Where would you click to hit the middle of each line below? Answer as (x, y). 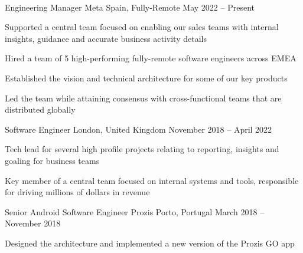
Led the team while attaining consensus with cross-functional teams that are (143, 98)
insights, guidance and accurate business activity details (106, 38)
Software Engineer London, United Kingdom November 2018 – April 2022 (139, 129)
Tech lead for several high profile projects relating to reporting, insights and (142, 149)
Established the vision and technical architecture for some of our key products (146, 78)
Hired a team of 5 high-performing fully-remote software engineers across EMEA (151, 58)
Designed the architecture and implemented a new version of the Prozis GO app (150, 243)
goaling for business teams (52, 160)
